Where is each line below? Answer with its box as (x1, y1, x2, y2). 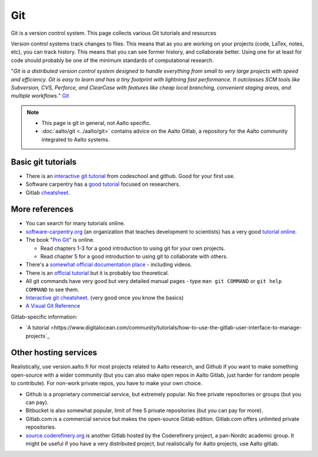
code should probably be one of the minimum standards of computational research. (11, 57, 214, 64)
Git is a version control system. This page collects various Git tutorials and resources (11, 29, 217, 37)
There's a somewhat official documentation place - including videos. (25, 261, 193, 268)
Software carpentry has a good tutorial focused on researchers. (25, 180, 181, 188)
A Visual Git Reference (25, 303, 81, 310)
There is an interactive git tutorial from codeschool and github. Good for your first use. (25, 172, 235, 179)
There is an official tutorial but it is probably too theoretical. (25, 269, 169, 277)
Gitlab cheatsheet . (25, 189, 70, 196)
